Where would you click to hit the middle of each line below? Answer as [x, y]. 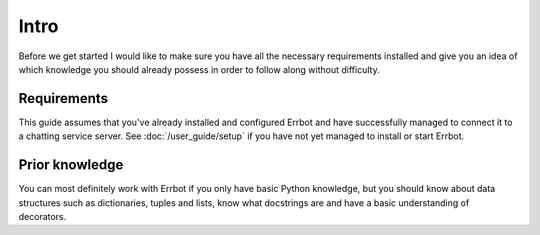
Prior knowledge [71, 165]
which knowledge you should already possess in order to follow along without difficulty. [199, 69]
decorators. [42, 216]
